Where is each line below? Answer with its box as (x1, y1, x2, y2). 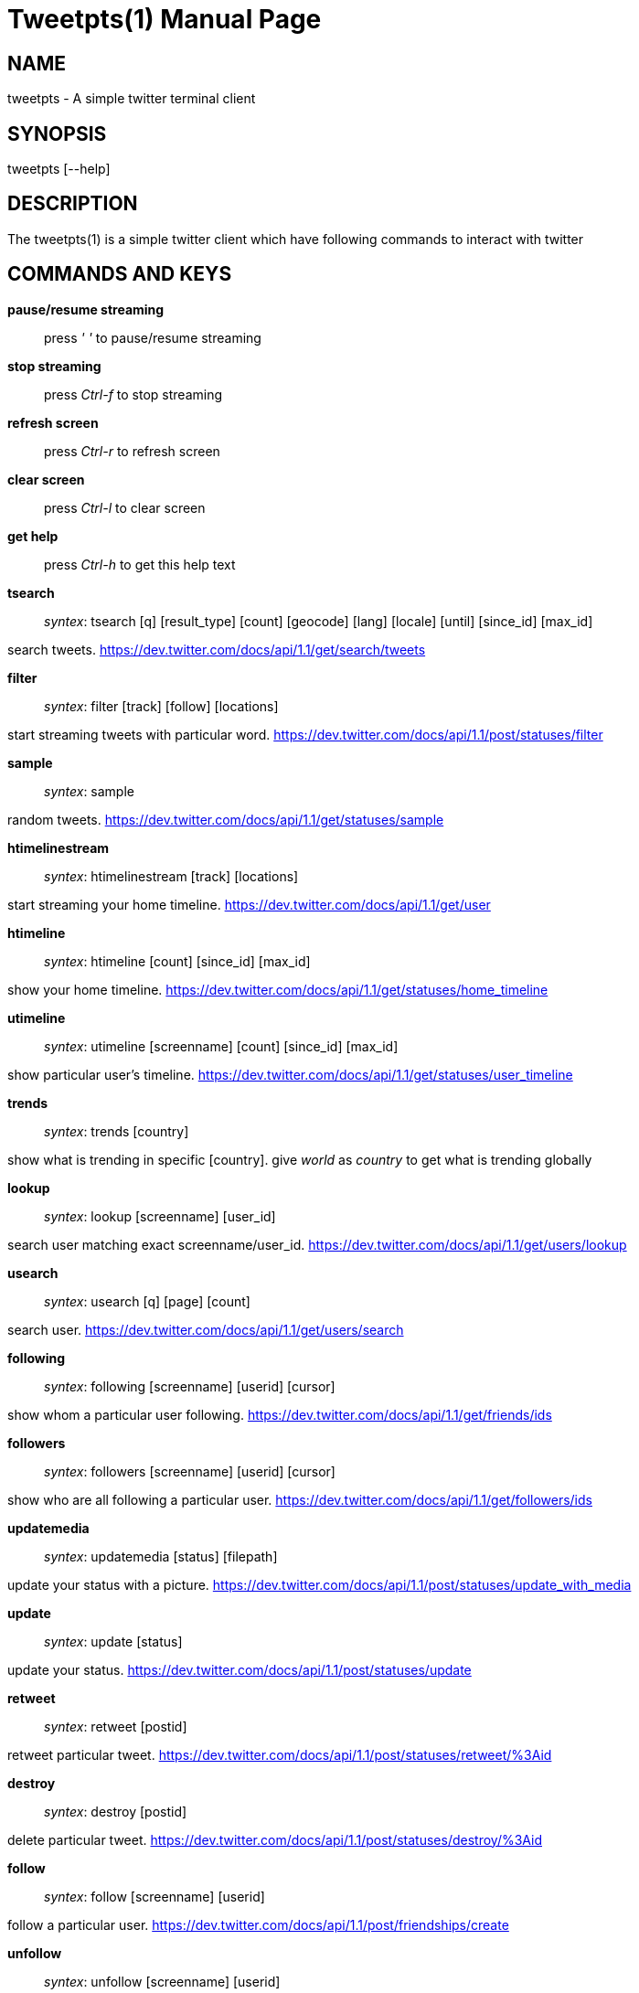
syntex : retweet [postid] (44, 1718, 187, 1734)
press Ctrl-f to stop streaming (44, 386, 223, 402)
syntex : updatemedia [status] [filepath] (44, 1548, 278, 1564)
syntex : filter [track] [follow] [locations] (44, 698, 279, 714)
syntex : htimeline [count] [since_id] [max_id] (44, 953, 311, 969)
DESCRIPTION (7, 192, 138, 216)
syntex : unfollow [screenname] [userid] (44, 1973, 281, 1989)
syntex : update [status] (44, 1633, 183, 1649)
